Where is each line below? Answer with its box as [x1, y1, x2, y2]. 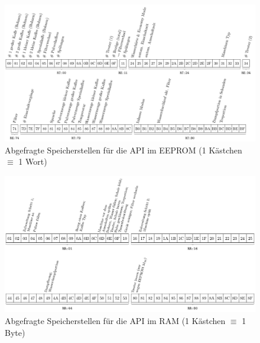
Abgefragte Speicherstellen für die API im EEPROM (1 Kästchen [5, 143, 242, 156]
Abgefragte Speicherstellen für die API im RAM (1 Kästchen [5, 315, 226, 327]
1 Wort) [18, 155, 47, 168]
